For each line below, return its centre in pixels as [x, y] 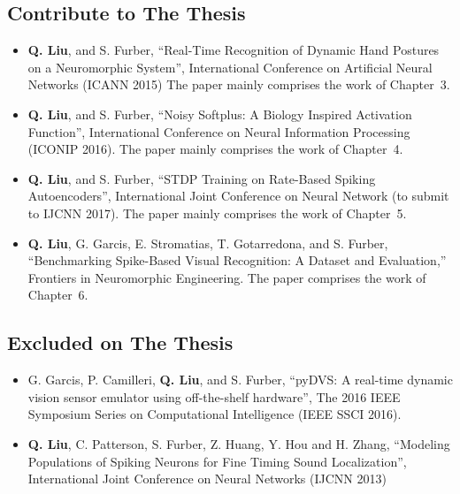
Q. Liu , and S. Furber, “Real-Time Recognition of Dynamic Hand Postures [234, 50]
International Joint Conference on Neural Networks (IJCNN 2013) [207, 479]
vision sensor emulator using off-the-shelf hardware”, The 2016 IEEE [214, 396]
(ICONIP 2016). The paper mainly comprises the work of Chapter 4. [215, 149]
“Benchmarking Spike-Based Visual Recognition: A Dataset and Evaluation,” [237, 260]
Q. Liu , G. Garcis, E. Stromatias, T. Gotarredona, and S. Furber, [208, 243]
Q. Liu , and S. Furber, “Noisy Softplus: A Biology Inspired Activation [220, 114]
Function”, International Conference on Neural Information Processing [219, 131]
